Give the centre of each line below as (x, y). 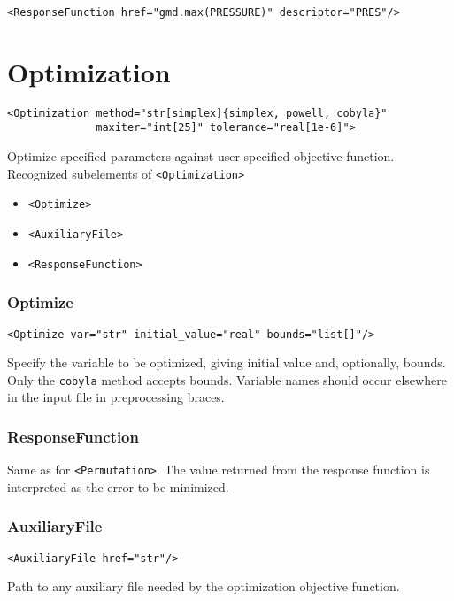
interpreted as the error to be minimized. (118, 486)
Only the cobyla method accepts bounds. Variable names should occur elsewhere (227, 379)
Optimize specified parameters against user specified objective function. (201, 156)
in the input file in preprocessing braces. (116, 397)
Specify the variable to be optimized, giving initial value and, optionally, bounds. (227, 362)
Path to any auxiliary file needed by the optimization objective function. (204, 586)
